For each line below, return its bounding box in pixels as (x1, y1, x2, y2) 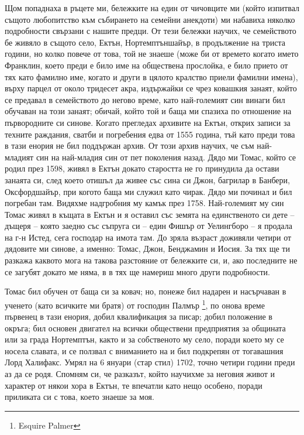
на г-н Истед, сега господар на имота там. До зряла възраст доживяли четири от (5, 231, 292, 243)
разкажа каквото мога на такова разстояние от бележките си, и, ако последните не (5, 254, 298, 266)
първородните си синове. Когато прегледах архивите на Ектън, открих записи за (5, 116, 291, 128)
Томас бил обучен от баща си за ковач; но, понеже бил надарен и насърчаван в (5, 285, 286, 297)
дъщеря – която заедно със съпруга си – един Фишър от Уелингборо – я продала (5, 220, 292, 232)
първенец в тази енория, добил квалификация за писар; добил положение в (5, 310, 272, 323)
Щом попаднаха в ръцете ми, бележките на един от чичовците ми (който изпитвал (5, 2, 299, 13)
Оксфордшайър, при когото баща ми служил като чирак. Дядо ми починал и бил (5, 185, 292, 197)
